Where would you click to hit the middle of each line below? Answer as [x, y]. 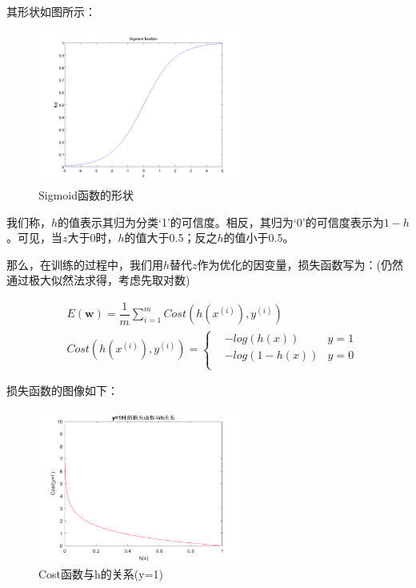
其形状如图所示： [51, 11]
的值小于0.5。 [259, 238]
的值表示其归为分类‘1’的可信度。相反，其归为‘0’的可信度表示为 [221, 222]
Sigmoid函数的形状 [86, 194]
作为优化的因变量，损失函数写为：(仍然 [300, 264]
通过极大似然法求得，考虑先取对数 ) [98, 280]
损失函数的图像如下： [62, 391]
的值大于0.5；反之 [171, 238]
